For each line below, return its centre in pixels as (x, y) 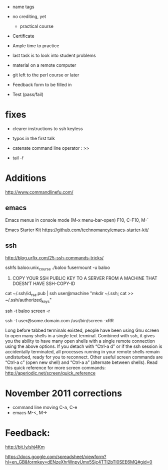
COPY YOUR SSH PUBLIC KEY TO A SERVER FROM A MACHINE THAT (85, 278)
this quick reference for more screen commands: (55, 367)
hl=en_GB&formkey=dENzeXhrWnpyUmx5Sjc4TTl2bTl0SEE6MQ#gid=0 (79, 462)
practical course (37, 26)
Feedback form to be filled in (42, 85)
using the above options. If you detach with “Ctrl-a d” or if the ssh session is (84, 346)
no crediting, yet (29, 16)
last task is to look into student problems (54, 55)
